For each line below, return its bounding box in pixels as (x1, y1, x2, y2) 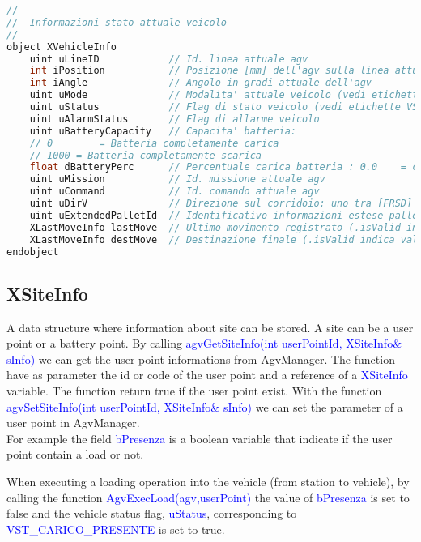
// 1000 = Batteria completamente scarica (29, 149, 262, 161)
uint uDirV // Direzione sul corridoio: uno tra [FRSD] (29, 198, 413, 209)
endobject (6, 245, 59, 258)
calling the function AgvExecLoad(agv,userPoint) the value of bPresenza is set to (6, 489, 410, 506)
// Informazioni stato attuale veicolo (6, 16, 228, 28)
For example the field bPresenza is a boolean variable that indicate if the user (6, 429, 393, 446)
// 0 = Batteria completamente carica (29, 137, 279, 149)
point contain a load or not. (6, 446, 144, 463)
